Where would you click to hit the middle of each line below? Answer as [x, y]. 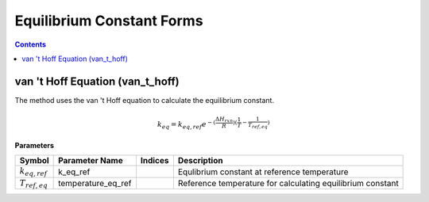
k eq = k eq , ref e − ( [186, 125]
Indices [155, 161]
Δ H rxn [224, 120]
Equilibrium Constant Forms [109, 21]
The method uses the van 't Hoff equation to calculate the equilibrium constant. [144, 100]
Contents [31, 44]
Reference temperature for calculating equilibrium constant [288, 183]
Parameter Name [91, 161]
